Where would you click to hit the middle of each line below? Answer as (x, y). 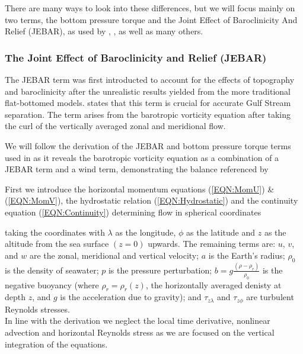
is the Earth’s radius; (247, 255)
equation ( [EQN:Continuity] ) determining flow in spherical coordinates (133, 212)
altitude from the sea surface (57, 244)
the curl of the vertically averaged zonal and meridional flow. (115, 126)
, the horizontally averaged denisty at (213, 284)
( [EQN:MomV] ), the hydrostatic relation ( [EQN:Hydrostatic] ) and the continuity (151, 200)
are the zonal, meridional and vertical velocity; (114, 255)
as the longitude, (146, 232)
